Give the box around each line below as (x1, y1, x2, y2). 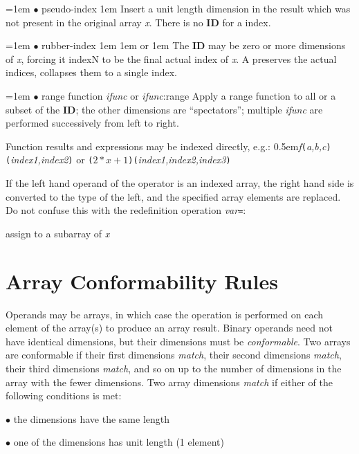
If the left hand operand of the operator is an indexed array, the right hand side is (6, 176, 354, 190)
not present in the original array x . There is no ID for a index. (6, 15, 271, 29)
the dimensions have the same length (13, 411, 170, 426)
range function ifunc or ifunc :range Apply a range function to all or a (42, 88, 336, 102)
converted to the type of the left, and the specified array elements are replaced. (6, 189, 341, 203)
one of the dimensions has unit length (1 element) (13, 435, 224, 449)
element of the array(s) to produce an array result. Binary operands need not (6, 320, 333, 335)
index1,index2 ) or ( (10, 152, 93, 167)
